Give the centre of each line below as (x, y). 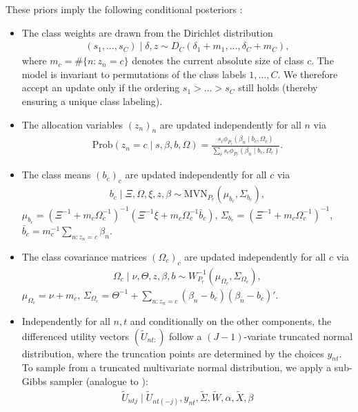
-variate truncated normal (298, 336)
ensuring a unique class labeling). (92, 101)
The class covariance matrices (84, 256)
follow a (186, 336)
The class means (56, 175)
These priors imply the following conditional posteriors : (124, 9)
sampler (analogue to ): (99, 381)
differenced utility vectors (76, 336)
